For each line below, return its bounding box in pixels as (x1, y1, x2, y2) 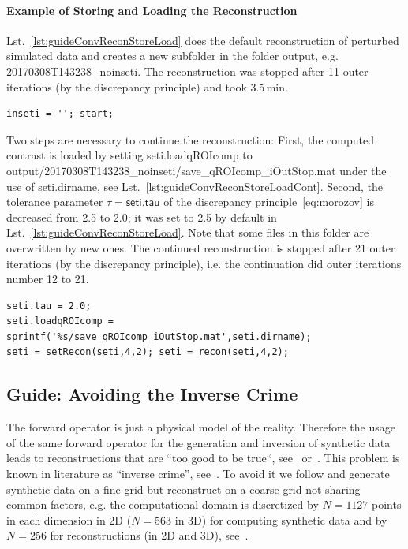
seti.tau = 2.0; (6, 300, 92, 312)
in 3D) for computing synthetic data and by (174, 511, 387, 528)
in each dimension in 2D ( (6, 511, 132, 528)
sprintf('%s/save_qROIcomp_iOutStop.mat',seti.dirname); (6, 331, 312, 342)
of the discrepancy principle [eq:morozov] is (163, 193, 374, 210)
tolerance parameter (6, 193, 103, 210)
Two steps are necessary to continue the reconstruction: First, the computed (6, 131, 374, 148)
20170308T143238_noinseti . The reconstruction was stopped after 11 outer (6, 62, 369, 79)
